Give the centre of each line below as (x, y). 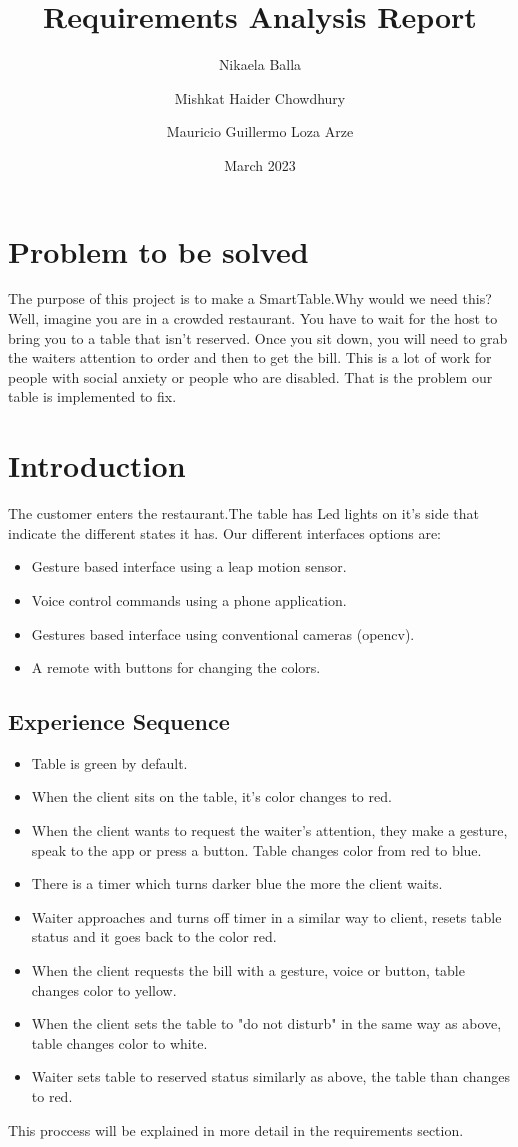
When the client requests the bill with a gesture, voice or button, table (248, 970)
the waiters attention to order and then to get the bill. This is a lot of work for (250, 357)
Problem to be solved (158, 250)
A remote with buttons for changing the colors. (176, 667)
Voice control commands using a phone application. (189, 599)
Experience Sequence (119, 721)
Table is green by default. (109, 762)
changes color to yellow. (104, 989)
